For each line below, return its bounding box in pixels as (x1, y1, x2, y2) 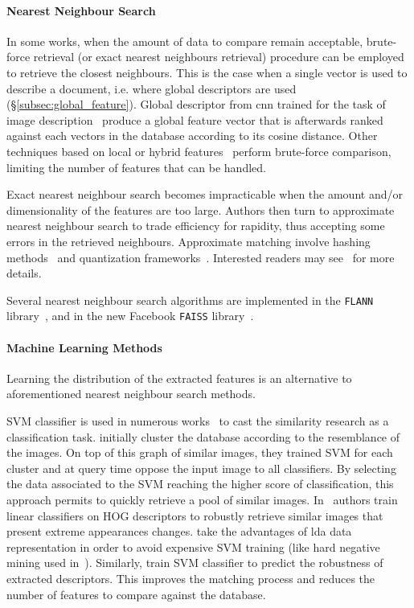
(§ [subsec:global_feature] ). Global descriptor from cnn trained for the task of (6, 96, 386, 113)
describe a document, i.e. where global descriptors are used (6, 80, 297, 97)
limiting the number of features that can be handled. (6, 158, 266, 175)
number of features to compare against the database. (6, 585, 266, 602)
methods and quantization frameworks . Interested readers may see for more (6, 249, 395, 265)
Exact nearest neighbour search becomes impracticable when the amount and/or (6, 186, 403, 203)
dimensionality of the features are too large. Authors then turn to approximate (6, 201, 395, 218)
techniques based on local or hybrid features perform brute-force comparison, (6, 142, 391, 159)
